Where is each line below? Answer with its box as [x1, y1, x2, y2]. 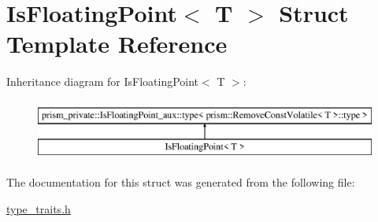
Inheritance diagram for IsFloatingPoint [6, 73, 199, 90]
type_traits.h [6, 200, 71, 216]
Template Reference [6, 28, 228, 60]
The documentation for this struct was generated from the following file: [6, 174, 355, 191]
